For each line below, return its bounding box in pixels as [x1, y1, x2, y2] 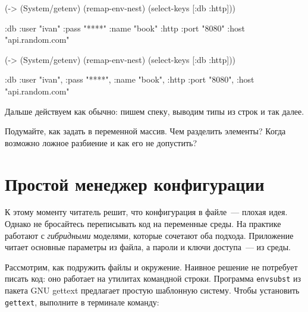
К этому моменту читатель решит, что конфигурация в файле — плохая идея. [5, 206, 288, 218]
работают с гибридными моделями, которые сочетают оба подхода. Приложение [5, 229, 294, 241]
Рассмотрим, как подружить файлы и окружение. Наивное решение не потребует [5, 260, 298, 273]
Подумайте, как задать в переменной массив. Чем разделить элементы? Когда [5, 125, 286, 137]
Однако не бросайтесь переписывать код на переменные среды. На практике [5, 218, 281, 230]
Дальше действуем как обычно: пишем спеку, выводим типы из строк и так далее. [5, 105, 304, 117]
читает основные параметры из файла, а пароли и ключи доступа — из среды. [5, 241, 291, 253]
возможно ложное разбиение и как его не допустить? [5, 136, 197, 149]
